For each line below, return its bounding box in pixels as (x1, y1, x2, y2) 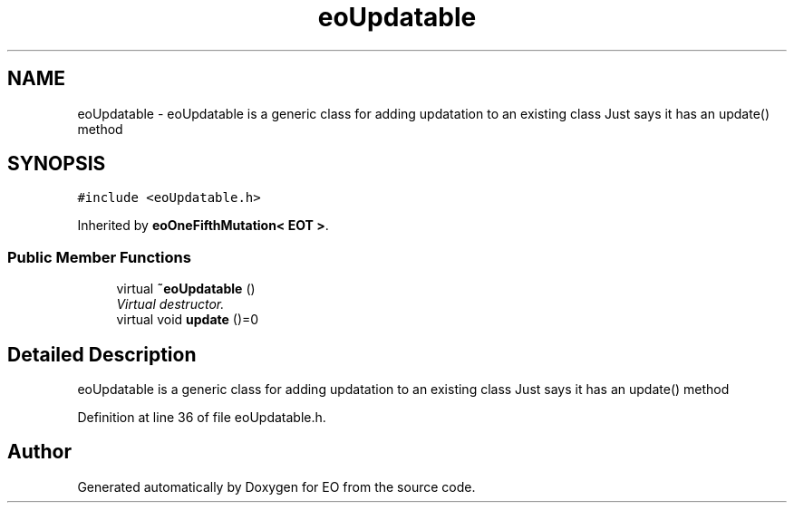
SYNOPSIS (7, 152, 106, 176)
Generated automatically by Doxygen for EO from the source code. (77, 478, 476, 495)
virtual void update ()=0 (116, 312, 259, 328)
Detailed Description (7, 342, 197, 366)
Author (7, 440, 72, 464)
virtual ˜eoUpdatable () (116, 281, 256, 297)
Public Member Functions (7, 247, 191, 266)
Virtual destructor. (116, 296, 225, 313)
